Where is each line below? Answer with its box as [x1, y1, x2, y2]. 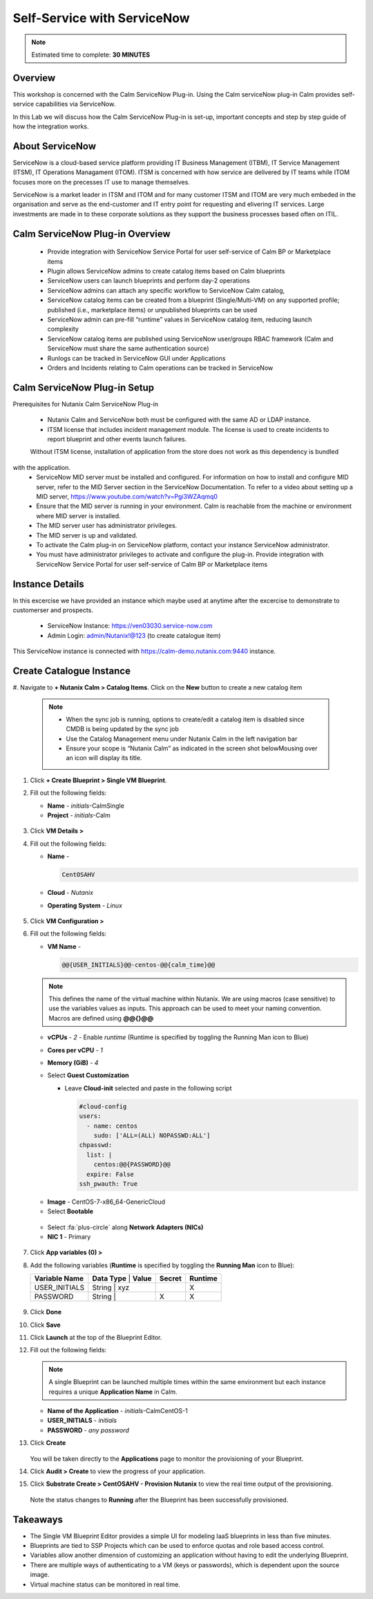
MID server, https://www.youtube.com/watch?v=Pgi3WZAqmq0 [36, 493, 218, 500]
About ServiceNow [12, 140, 97, 152]
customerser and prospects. [12, 606, 93, 614]
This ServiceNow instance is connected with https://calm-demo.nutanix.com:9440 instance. [12, 647, 276, 656]
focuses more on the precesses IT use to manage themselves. [12, 178, 190, 186]
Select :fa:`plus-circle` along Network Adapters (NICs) [47, 1223, 204, 1231]
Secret [159, 1274, 182, 1283]
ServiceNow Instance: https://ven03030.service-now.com [47, 622, 213, 630]
